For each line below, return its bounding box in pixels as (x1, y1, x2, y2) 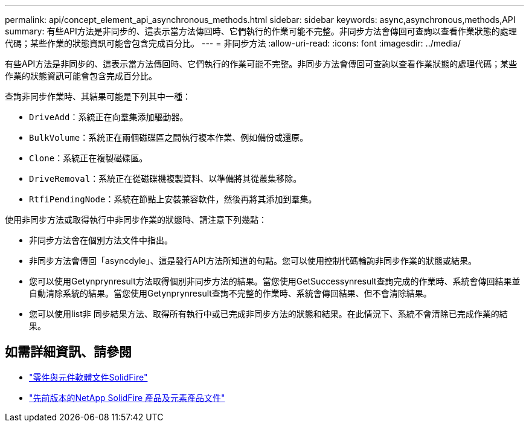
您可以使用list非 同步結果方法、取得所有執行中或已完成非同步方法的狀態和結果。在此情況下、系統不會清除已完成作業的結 (29, 309, 508, 319)
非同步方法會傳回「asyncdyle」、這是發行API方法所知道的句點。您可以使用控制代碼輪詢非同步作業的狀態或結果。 (29, 255, 476, 266)
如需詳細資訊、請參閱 (5, 344, 132, 360)
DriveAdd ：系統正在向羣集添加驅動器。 (29, 112, 188, 122)
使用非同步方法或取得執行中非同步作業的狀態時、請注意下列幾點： (5, 214, 267, 225)
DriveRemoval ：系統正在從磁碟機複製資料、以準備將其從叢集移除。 (29, 173, 302, 184)
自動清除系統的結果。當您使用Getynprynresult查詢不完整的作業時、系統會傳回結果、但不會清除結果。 (29, 288, 432, 298)
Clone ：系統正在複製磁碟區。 (29, 153, 148, 163)
